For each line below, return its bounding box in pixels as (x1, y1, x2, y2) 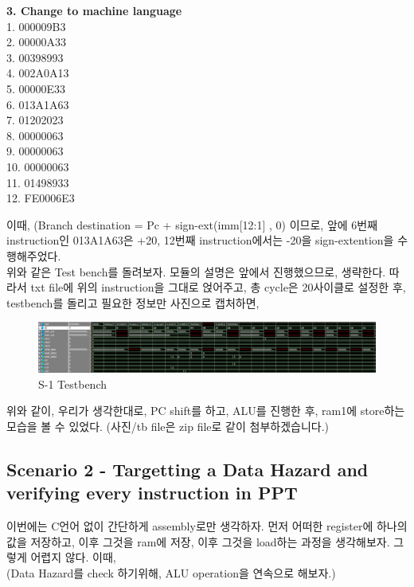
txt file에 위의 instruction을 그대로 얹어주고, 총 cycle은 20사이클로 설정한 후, (30, 279, 406, 295)
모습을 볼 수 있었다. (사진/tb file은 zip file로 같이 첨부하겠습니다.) (6, 417, 330, 434)
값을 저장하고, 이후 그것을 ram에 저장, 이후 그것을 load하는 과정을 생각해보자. (6, 533, 390, 550)
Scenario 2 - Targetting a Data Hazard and (6, 456, 369, 481)
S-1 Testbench (38, 375, 107, 392)
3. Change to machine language (6, 2, 182, 18)
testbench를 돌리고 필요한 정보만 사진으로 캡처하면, (6, 294, 260, 311)
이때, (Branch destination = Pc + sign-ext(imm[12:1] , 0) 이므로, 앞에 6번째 (6, 216, 378, 233)
